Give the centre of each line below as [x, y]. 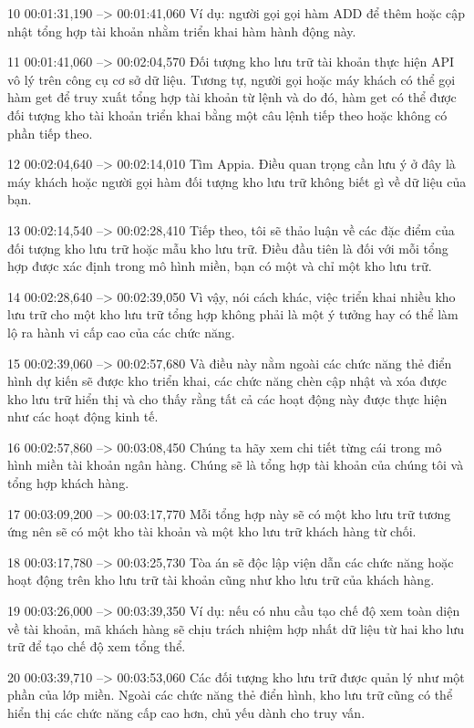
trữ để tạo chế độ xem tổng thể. [97, 646]
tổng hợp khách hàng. [68, 483]
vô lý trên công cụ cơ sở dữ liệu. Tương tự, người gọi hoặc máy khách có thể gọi [232, 79]
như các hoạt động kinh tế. [83, 416]
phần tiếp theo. [50, 133]
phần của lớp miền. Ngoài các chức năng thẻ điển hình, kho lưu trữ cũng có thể [230, 695]
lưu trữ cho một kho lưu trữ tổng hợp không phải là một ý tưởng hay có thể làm [233, 314]
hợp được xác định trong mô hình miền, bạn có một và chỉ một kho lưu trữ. [220, 266]
